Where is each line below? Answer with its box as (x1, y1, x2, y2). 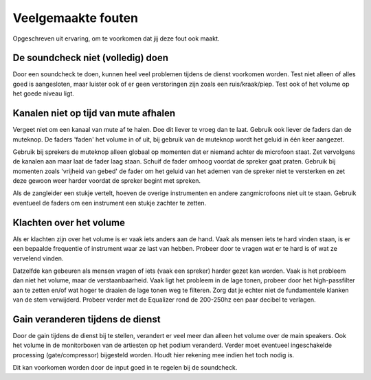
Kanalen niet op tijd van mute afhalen (12, 107, 176, 120)
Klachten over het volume (12, 216, 125, 228)
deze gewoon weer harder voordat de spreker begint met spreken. (12, 177, 201, 185)
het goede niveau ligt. (12, 89, 75, 98)
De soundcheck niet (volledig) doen (12, 52, 168, 64)
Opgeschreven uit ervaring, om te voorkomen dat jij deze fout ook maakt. (12, 34, 220, 43)
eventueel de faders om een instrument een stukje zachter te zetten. (12, 199, 207, 207)
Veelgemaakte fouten (12, 10, 139, 25)
